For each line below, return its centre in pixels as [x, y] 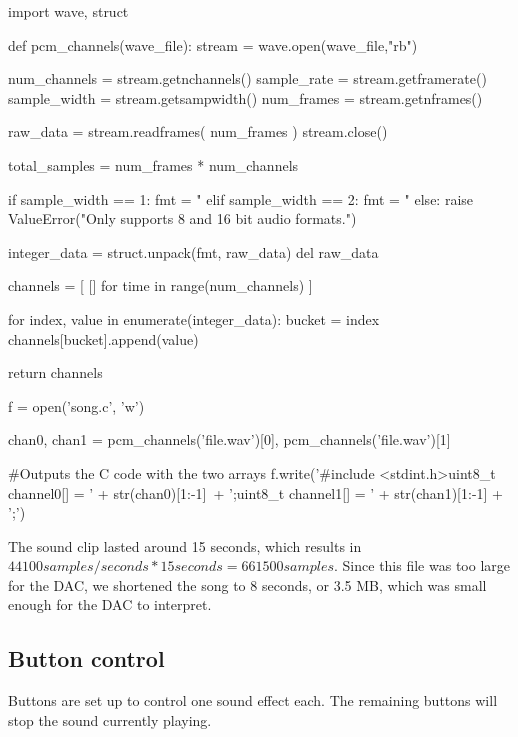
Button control [86, 658]
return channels [55, 372]
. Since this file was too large [422, 565]
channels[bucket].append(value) [103, 338]
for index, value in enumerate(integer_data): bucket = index [194, 318]
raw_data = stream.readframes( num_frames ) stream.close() [198, 131]
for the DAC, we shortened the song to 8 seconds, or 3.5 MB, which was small [247, 584]
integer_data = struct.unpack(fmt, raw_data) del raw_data [193, 251]
